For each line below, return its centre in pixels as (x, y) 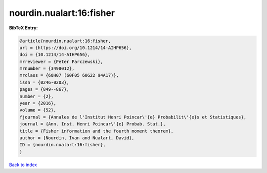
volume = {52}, (38, 110)
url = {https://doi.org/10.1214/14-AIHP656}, (76, 48)
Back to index (23, 165)
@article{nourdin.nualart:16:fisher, (65, 41)
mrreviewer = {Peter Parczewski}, (61, 61)
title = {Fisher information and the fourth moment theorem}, (96, 131)
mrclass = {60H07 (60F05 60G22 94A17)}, (69, 75)
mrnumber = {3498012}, (47, 69)
